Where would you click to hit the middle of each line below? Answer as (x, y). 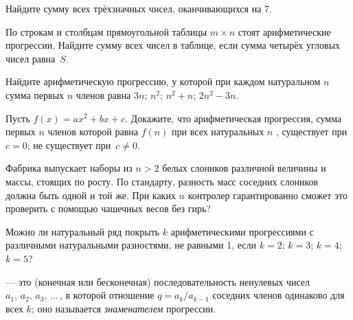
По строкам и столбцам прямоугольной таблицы (106, 31)
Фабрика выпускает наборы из (69, 168)
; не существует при (69, 145)
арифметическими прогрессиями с (242, 231)
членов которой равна (93, 132)
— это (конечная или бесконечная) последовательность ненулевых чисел (158, 281)
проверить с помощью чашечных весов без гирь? (108, 208)
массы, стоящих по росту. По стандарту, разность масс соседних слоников (162, 181)
